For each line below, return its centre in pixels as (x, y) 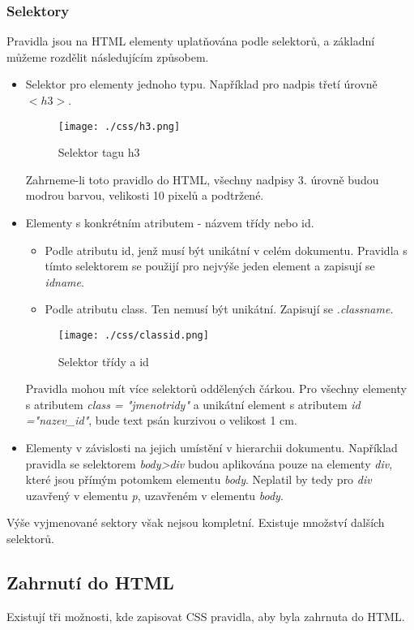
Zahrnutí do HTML (90, 582)
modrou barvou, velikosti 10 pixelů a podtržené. (145, 195)
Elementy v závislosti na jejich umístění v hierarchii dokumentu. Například (211, 448)
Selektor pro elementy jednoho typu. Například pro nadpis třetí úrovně (201, 84)
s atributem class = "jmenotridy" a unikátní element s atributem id (193, 404)
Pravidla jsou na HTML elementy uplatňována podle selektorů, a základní (191, 41)
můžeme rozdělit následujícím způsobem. (108, 56)
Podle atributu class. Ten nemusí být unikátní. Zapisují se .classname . (219, 309)
